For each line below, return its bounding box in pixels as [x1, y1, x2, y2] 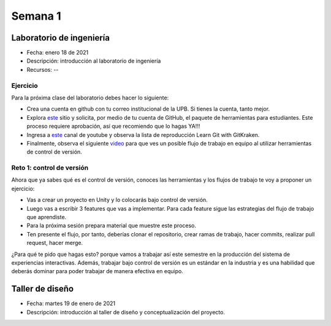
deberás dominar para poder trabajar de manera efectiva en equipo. [11, 268, 183, 275]
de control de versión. [26, 148, 82, 156]
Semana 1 [11, 9, 61, 23]
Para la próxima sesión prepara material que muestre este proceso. [26, 222, 196, 230]
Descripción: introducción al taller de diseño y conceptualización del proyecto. [26, 308, 225, 316]
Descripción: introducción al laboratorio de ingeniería [26, 57, 161, 64]
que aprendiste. [26, 214, 67, 221]
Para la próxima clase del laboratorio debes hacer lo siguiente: [11, 94, 169, 101]
